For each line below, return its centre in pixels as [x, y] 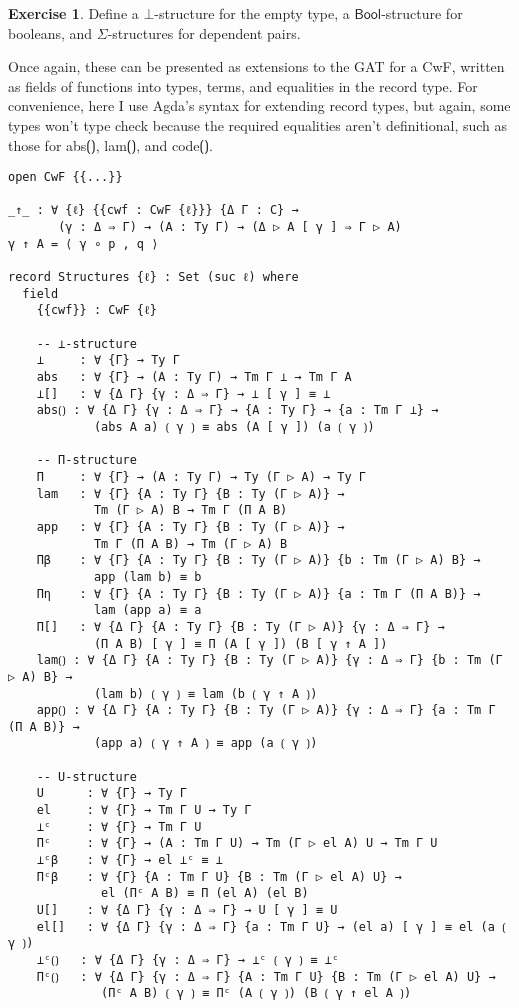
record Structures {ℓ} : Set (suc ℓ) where [153, 277]
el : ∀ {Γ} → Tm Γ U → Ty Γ [144, 810]
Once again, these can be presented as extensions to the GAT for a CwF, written [256, 66]
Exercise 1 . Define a [73, 13]
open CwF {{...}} [65, 177]
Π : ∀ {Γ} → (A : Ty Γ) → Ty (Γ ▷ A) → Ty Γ [201, 476]
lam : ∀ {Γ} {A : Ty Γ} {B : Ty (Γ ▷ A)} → [190, 493]
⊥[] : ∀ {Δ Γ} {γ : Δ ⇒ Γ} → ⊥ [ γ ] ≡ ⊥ [183, 393]
